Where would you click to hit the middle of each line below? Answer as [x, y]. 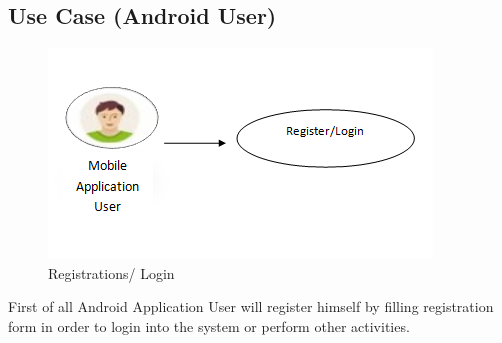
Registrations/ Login [111, 272]
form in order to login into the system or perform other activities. [209, 325]
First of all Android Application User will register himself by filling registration [251, 306]
